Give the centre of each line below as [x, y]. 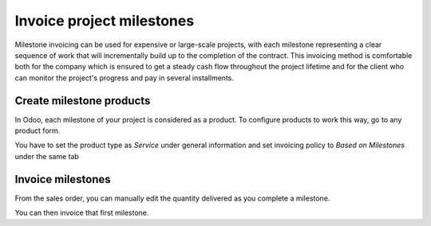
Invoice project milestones [105, 21]
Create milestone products [83, 101]
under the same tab [47, 156]
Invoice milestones [63, 179]
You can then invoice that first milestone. [82, 213]
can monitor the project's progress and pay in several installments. [125, 78]
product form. [38, 131]
